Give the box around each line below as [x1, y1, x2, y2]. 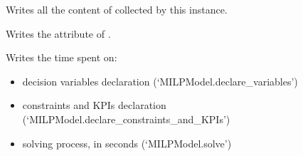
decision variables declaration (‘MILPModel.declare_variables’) [22, 73, 298, 88]
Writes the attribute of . [6, 26, 111, 41]
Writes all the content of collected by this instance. [6, 2, 228, 16]
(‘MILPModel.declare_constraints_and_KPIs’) [22, 111, 230, 126]
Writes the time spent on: [6, 50, 117, 65]
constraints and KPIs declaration [22, 98, 166, 113]
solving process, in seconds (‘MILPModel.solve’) [22, 135, 232, 150]
